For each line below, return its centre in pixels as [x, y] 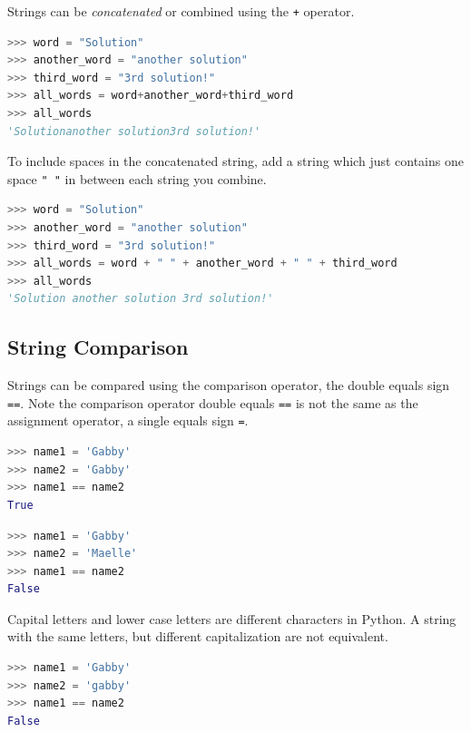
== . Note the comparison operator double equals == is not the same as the [213, 402]
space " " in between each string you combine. [137, 178]
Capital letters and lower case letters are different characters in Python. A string [232, 618]
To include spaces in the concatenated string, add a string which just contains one [235, 161]
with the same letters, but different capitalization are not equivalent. [198, 636]
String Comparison [98, 347]
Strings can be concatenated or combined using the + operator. [181, 11]
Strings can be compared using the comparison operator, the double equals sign [229, 385]
